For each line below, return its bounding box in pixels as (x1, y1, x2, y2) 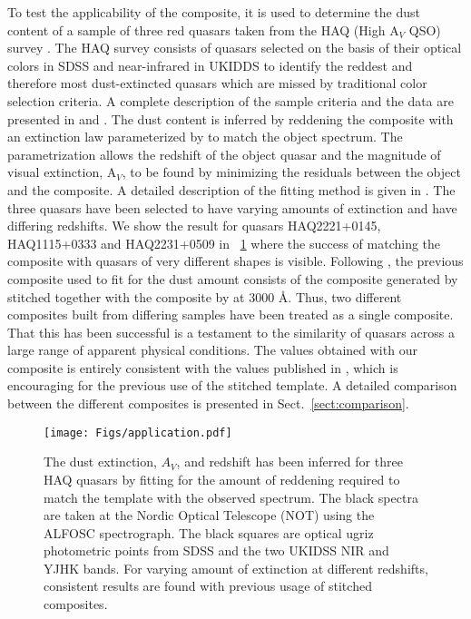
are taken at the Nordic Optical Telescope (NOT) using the (44, 506, 375, 525)
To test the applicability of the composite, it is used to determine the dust (7, 3, 421, 21)
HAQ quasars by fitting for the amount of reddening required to (44, 469, 400, 488)
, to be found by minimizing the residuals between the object (122, 162, 461, 182)
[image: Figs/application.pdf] (44, 426, 232, 439)
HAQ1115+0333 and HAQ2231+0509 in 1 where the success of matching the (7, 233, 441, 252)
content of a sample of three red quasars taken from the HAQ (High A (7, 20, 399, 39)
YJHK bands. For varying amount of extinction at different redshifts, (44, 558, 428, 577)
